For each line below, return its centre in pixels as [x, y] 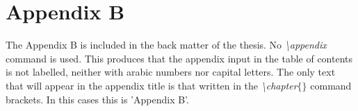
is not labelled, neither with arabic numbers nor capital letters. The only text [171, 72]
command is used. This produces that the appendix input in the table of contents [179, 58]
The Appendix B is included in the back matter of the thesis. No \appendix [166, 45]
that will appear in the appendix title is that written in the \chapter [152, 85]
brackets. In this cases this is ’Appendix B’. [97, 99]
